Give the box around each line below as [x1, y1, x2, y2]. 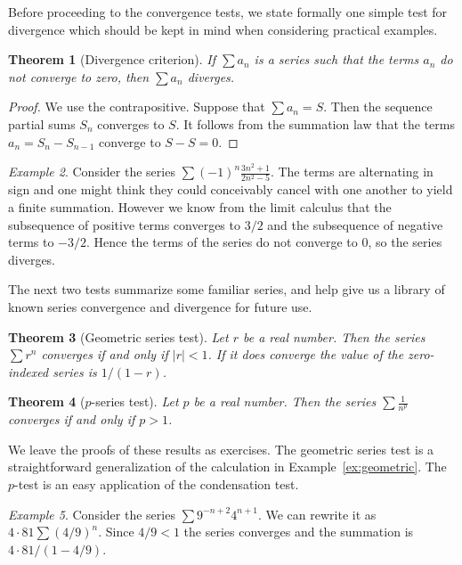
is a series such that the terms [254, 50, 419, 69]
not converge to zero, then [8, 67, 150, 86]
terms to [8, 233, 54, 251]
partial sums [8, 114, 76, 133]
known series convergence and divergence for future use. [8, 298, 312, 316]
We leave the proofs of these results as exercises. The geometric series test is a [8, 439, 434, 458]
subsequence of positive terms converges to [8, 215, 240, 233]
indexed [8, 362, 49, 381]
